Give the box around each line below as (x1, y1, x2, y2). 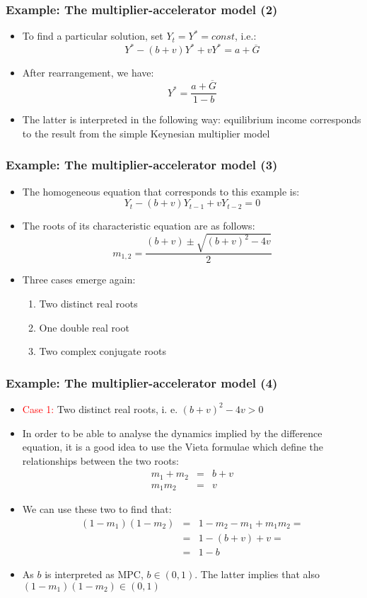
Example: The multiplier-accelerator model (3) (6, 156, 278, 174)
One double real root (39, 320, 129, 334)
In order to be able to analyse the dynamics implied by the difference (22, 425, 322, 440)
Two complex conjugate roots (39, 344, 166, 359)
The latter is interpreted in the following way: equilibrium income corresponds (22, 112, 361, 127)
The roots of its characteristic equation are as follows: (22, 218, 255, 233)
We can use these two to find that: (22, 502, 172, 517)
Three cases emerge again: (22, 272, 136, 287)
